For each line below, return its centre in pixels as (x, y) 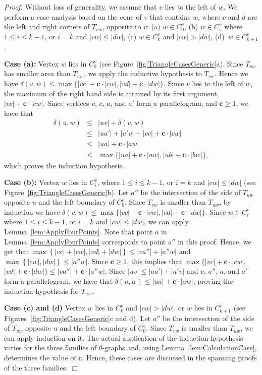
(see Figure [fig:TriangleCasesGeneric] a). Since (171, 63)
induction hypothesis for (42, 291)
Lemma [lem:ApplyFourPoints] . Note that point (78, 232)
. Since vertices (66, 103)
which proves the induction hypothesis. (64, 165)
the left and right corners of (47, 26)
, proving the (213, 281)
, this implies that (154, 261)
